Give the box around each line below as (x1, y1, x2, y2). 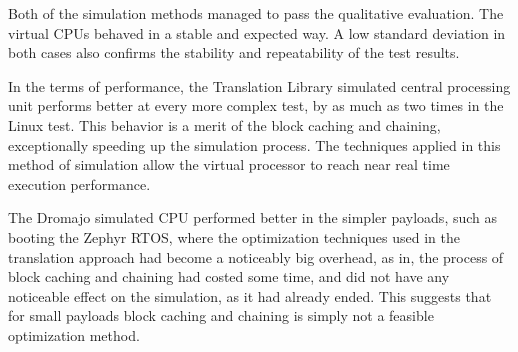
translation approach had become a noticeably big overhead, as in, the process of (8, 246, 504, 267)
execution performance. (8, 173, 151, 194)
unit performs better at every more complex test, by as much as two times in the (8, 95, 504, 116)
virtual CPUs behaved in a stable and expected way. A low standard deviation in (8, 22, 506, 43)
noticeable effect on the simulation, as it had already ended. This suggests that (8, 285, 492, 306)
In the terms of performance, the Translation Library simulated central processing (8, 75, 511, 96)
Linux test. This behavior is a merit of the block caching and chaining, (8, 114, 441, 135)
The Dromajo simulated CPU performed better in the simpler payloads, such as (8, 207, 498, 228)
